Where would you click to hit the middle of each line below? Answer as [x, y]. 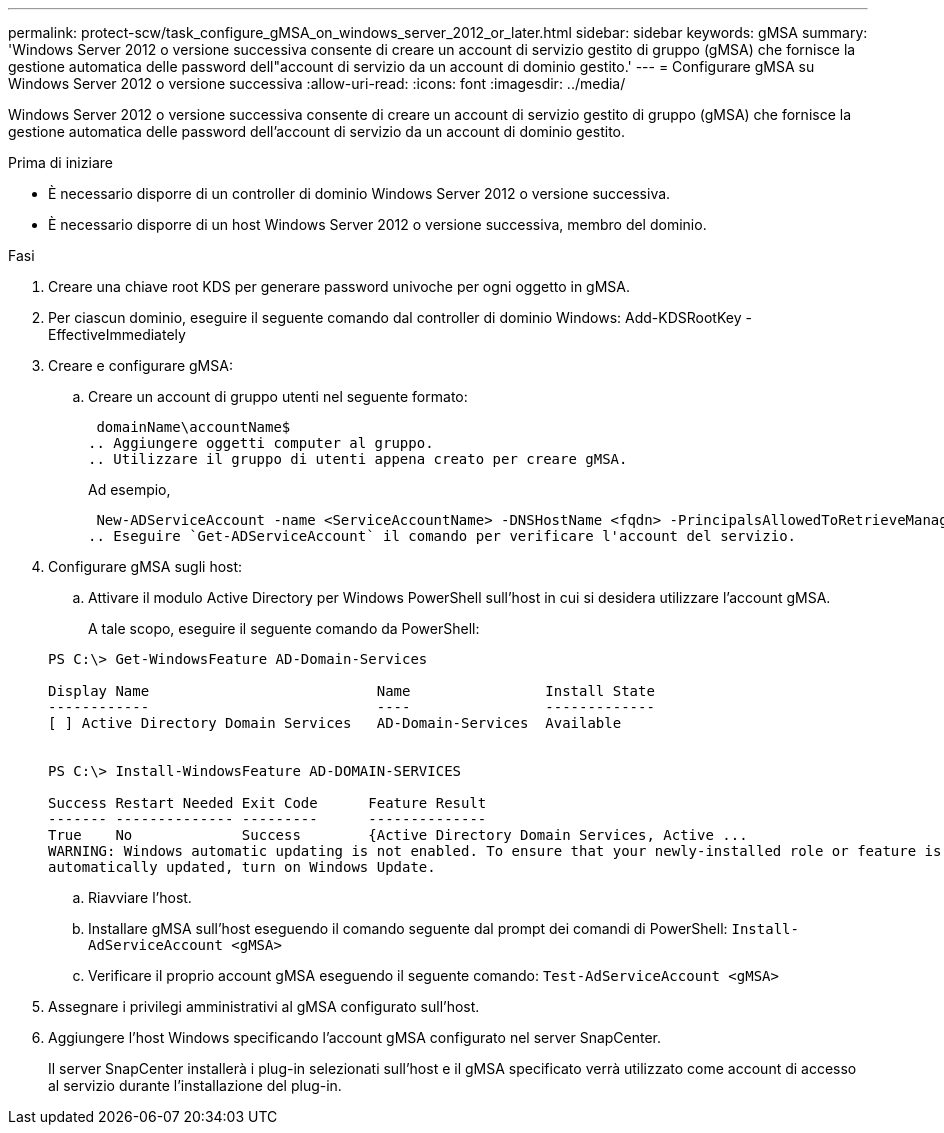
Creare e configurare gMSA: [140, 365]
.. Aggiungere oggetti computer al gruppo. [261, 443]
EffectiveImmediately [117, 334]
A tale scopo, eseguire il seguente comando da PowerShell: [284, 628]
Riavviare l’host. [140, 897]
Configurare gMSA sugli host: [145, 566]
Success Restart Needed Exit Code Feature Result [267, 803]
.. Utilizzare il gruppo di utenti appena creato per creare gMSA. [358, 459]
